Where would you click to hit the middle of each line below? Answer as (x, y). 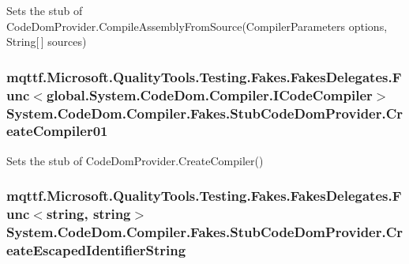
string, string (88, 214)
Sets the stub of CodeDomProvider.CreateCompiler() (135, 160)
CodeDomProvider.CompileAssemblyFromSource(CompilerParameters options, (197, 26)
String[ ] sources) (47, 41)
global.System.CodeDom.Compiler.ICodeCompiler (209, 94)
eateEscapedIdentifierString (96, 250)
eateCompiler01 (57, 131)
